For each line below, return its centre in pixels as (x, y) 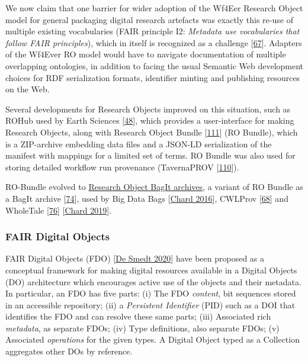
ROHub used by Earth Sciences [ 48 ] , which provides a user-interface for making (150, 120)
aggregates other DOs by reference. (69, 351)
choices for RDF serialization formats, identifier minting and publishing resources (153, 77)
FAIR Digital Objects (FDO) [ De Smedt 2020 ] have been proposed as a (135, 258)
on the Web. (28, 89)
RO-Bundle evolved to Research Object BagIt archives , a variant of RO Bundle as (154, 187)
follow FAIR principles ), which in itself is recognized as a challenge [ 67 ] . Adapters (154, 42)
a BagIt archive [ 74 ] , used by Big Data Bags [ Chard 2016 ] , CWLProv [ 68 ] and (147, 198)
